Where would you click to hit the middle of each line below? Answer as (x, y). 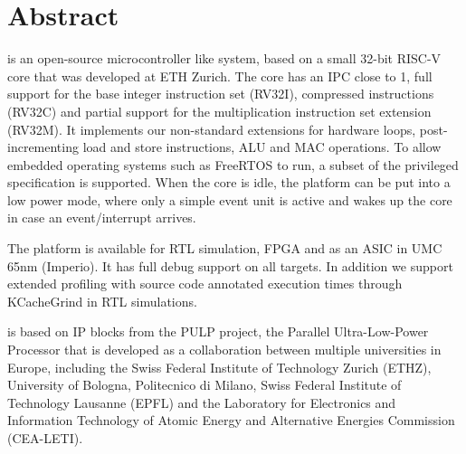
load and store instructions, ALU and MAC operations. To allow (262, 147)
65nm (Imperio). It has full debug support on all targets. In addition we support (230, 265)
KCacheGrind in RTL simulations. (102, 301)
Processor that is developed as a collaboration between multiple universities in (224, 350)
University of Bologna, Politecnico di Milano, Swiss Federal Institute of (204, 385)
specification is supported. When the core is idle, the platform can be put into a (229, 182)
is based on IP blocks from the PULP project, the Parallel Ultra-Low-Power (218, 331)
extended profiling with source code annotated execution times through (205, 284)
